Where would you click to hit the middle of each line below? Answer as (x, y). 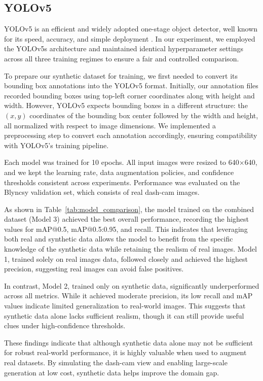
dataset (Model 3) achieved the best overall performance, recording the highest (127, 219)
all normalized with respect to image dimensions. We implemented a (110, 125)
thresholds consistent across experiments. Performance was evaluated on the (122, 182)
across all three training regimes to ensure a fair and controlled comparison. (122, 58)
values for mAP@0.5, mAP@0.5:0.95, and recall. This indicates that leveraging (126, 229)
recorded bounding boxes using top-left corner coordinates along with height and (129, 95)
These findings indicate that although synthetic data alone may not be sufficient (129, 342)
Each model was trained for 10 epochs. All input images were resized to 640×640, (131, 162)
